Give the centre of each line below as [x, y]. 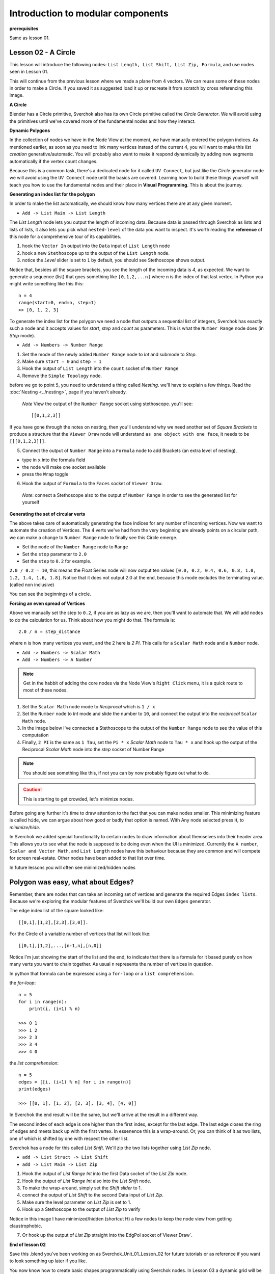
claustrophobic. [26, 1226]
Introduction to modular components [89, 13]
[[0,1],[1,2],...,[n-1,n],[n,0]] [60, 946]
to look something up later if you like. [48, 1261]
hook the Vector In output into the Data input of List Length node [96, 246]
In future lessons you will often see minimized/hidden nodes [73, 867]
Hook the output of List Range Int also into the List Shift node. [87, 1181]
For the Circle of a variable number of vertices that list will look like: [80, 934]
